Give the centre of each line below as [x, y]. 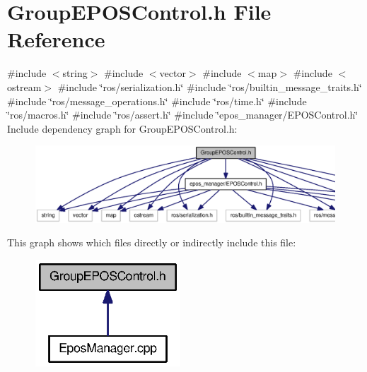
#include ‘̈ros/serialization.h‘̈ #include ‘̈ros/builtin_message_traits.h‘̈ [210, 86]
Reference [56, 39]
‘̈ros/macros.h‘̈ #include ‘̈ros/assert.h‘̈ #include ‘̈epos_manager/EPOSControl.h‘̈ [183, 115]
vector [173, 73]
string [75, 73]
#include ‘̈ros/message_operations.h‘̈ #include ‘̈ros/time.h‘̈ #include [157, 101]
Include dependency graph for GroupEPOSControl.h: [122, 128]
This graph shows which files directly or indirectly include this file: [152, 242]
